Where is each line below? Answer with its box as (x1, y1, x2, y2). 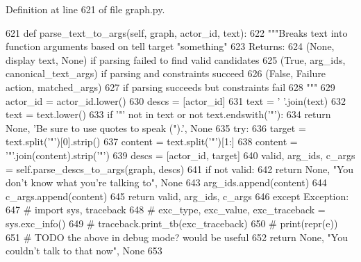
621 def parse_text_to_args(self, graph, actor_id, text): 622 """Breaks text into (6, 25, 348, 40)
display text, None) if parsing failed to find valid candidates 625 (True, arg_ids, (6, 52, 346, 67)
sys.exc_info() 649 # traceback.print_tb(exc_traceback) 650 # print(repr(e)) (6, 215, 338, 230)
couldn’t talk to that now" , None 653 (6, 243, 162, 258)
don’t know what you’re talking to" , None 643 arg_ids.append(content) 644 (6, 175, 327, 190)
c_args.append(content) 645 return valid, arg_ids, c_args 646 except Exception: (6, 188, 349, 203)
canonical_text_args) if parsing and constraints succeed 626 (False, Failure (6, 66, 326, 81)
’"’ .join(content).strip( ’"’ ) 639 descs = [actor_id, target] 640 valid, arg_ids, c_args (6, 147, 355, 162)
